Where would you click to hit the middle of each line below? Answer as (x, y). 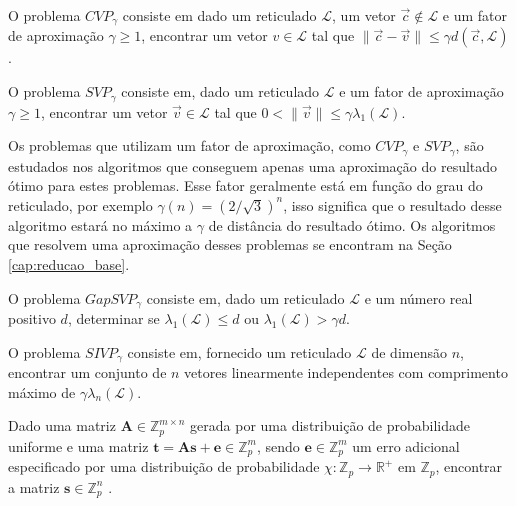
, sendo (278, 445)
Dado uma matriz (62, 425)
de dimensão (409, 351)
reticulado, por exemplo (80, 204)
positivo (32, 317)
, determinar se (113, 317)
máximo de (42, 391)
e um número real (418, 297)
